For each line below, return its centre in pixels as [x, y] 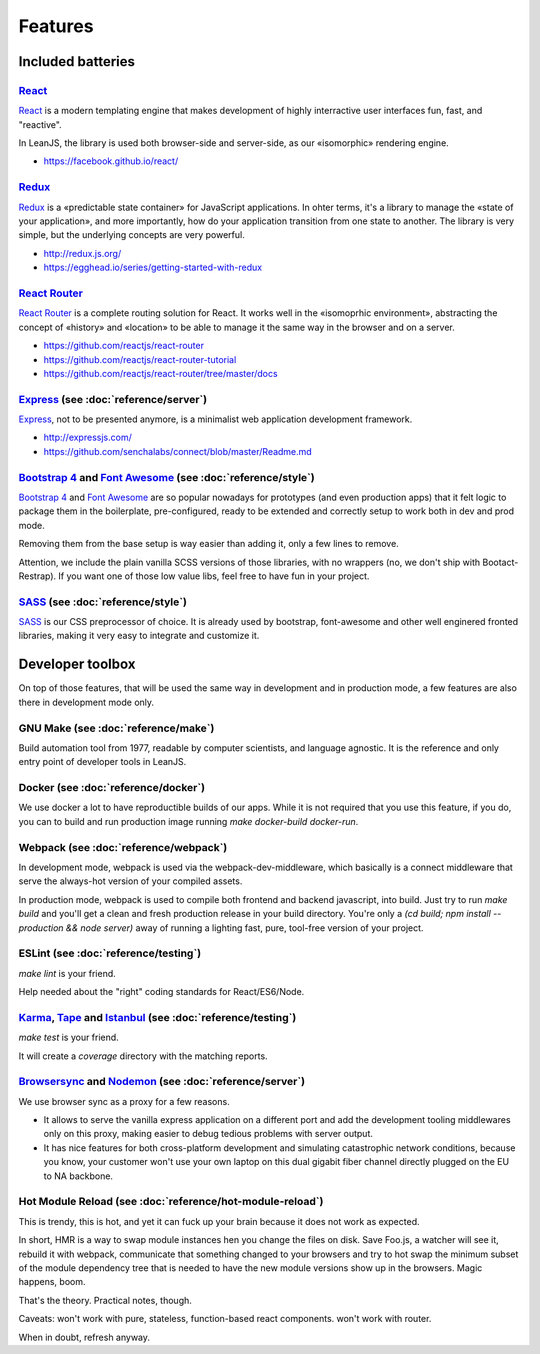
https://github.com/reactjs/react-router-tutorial [140, 359]
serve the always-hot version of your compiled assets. [130, 881]
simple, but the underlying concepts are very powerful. [131, 235]
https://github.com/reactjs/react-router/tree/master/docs [161, 373]
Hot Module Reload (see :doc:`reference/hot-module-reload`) [171, 1202]
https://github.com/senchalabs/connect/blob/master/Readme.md [177, 451]
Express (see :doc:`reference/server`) [113, 399]
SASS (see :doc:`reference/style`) [102, 602]
